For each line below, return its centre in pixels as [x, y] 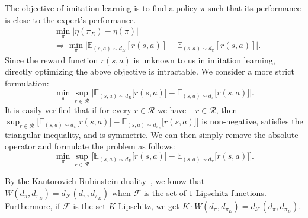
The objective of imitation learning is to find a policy [101, 8]
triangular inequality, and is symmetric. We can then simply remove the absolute [152, 134]
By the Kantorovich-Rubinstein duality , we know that [105, 181]
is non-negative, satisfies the [252, 121]
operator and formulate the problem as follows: [90, 146]
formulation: [27, 83]
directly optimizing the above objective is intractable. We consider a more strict [150, 71]
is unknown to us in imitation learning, [204, 60]
